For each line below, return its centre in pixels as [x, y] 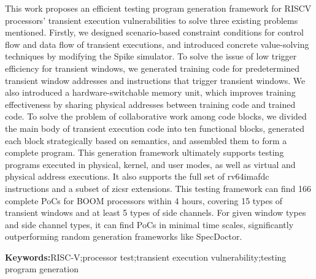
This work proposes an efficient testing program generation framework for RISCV [158, 8]
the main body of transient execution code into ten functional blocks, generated [155, 128]
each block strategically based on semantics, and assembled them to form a [146, 140]
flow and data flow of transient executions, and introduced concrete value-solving [157, 44]
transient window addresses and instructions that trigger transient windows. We [155, 80]
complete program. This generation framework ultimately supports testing [145, 152]
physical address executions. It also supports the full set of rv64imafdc [137, 176]
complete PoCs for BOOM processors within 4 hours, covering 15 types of [144, 200]
